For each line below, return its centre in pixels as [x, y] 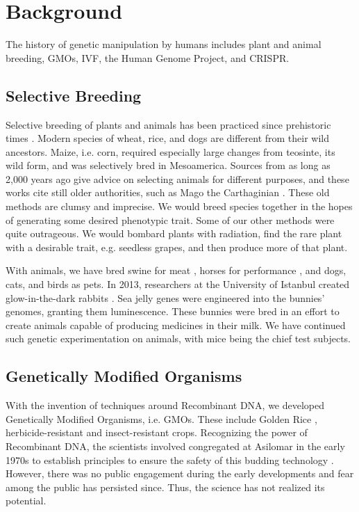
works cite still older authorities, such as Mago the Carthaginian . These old [168, 192]
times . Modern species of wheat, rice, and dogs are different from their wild [168, 138]
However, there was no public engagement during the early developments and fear [180, 473]
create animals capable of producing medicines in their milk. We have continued [176, 325]
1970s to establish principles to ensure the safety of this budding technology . [170, 459]
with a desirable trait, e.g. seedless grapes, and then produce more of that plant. [177, 247]
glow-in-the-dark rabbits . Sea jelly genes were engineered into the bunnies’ [165, 297]
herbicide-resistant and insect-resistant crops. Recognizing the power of [157, 432]
